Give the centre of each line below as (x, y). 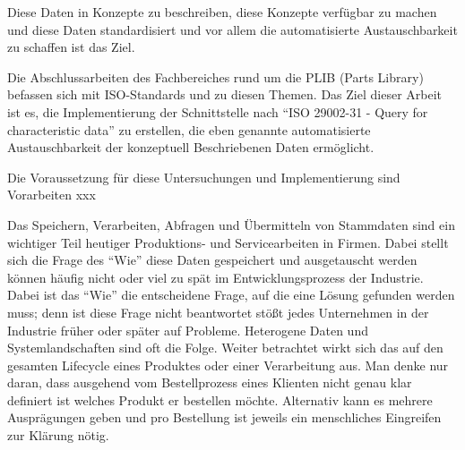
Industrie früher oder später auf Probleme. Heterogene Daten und (188, 330)
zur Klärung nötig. (58, 435)
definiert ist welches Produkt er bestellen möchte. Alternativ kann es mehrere (220, 399)
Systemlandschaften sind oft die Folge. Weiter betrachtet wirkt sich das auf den (225, 348)
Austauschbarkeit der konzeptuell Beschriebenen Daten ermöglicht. (191, 147)
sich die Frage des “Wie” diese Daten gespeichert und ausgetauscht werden (212, 260)
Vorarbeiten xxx (52, 195)
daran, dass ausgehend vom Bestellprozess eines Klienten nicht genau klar (210, 382)
